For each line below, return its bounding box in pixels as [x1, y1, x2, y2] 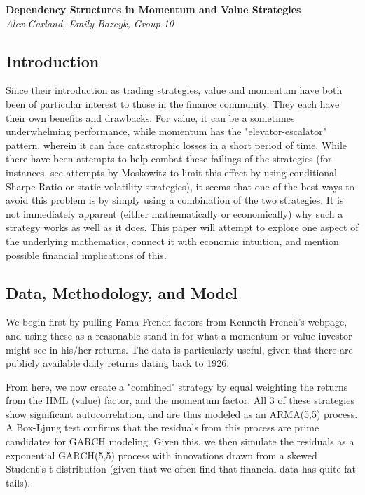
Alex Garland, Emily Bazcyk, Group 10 [6, 15, 174, 30]
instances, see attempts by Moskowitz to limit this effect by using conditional [6, 165, 337, 179]
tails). [6, 475, 31, 489]
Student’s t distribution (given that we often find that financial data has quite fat [6, 461, 357, 476]
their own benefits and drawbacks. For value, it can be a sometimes [6, 110, 295, 125]
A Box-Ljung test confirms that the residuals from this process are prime [6, 420, 319, 435]
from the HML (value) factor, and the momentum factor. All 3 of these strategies [6, 393, 354, 407]
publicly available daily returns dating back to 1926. [6, 356, 230, 370]
